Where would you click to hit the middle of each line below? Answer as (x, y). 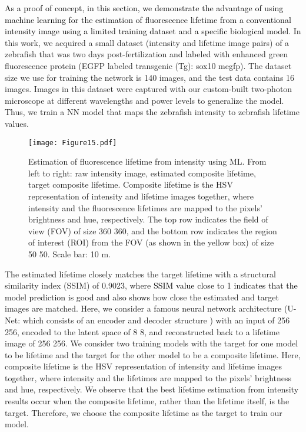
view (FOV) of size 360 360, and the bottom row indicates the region (153, 230)
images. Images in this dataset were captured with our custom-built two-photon (149, 89)
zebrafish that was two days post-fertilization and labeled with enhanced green (147, 54)
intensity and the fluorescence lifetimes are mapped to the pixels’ (145, 207)
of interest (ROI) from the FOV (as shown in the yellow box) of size (151, 242)
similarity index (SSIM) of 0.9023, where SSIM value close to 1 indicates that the (151, 285)
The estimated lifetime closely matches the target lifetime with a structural (140, 274)
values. (17, 123)
